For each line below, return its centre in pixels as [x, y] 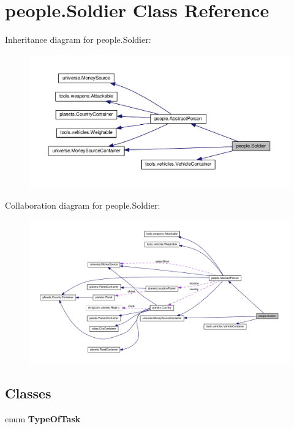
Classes [28, 393]
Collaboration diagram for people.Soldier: [83, 205]
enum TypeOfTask [43, 419]
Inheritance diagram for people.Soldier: [78, 39]
